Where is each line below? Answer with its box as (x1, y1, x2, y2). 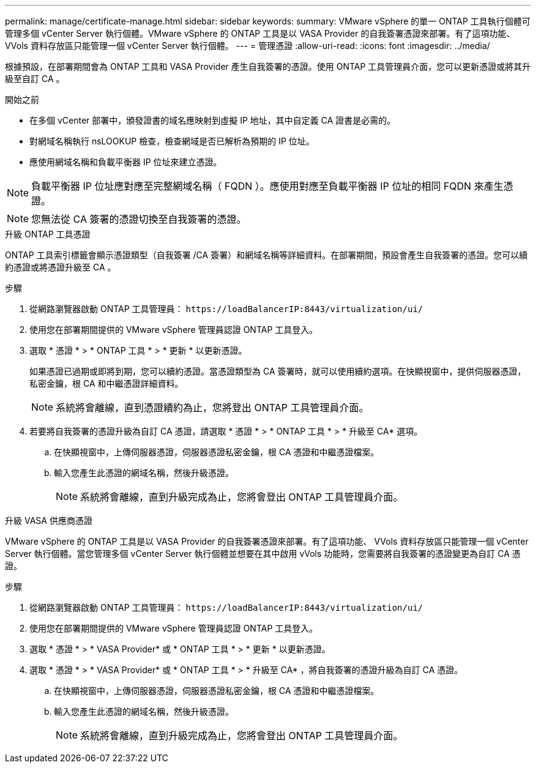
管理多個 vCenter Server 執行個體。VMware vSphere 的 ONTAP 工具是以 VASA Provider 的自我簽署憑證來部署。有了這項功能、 (5, 28, 515, 39)
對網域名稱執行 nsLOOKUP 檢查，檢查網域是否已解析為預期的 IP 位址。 (29, 136, 315, 146)
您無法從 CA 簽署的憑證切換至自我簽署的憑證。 (31, 213, 247, 225)
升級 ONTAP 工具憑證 (5, 229, 91, 239)
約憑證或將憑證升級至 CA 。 (5, 262, 116, 272)
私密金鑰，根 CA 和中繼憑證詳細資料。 (29, 378, 184, 389)
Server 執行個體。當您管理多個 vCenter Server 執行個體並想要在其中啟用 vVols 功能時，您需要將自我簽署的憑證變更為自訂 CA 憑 (5, 548, 521, 559)
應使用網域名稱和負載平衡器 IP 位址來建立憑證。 (29, 157, 222, 167)
